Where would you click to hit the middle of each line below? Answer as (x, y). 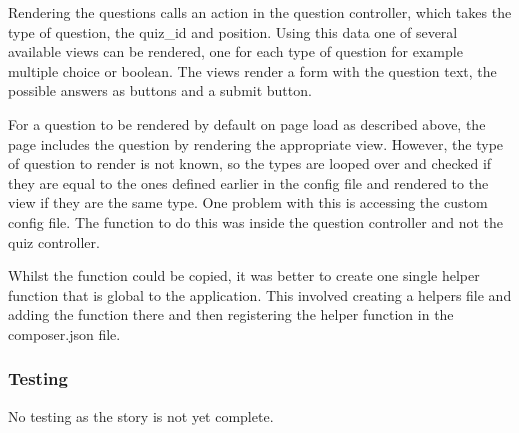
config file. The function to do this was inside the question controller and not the (256, 221)
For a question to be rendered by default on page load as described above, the (247, 123)
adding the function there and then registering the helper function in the (231, 314)
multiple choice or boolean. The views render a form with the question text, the (252, 70)
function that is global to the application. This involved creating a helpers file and (260, 294)
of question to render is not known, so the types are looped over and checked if (250, 163)
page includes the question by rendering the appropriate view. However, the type (256, 143)
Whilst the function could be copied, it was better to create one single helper (244, 275)
